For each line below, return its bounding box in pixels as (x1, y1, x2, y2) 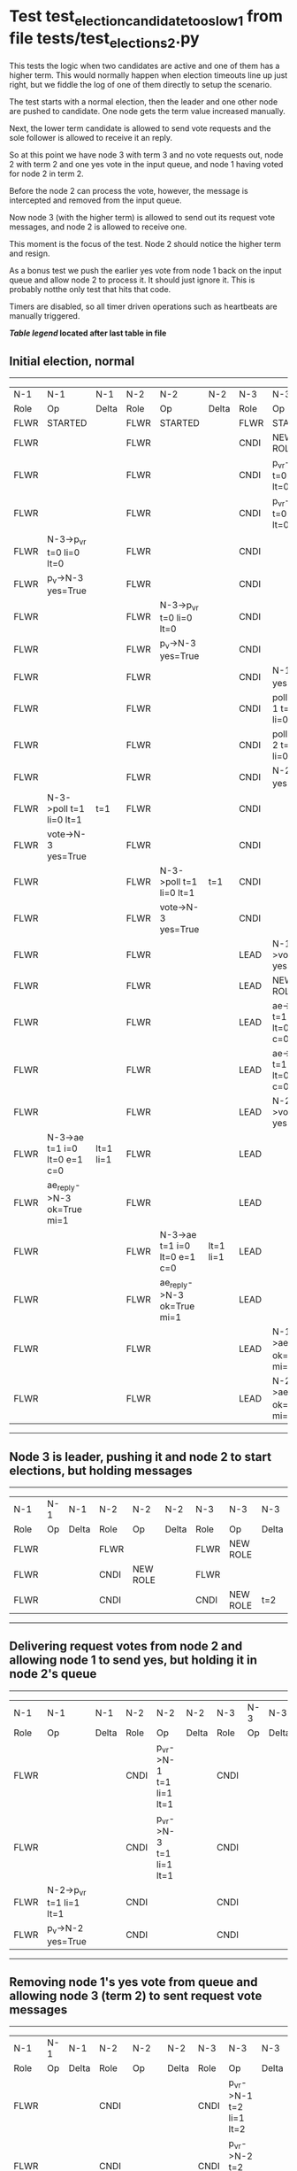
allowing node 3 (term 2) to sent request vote (9, 1988, 263, 2003)
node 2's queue (9, 1666, 97, 1681)
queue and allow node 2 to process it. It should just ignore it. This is (9, 274, 255, 285)
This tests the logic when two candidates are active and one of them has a (9, 60, 280, 72)
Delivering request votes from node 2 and (9, 1639, 243, 1654)
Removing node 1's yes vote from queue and (9, 1974, 258, 1989)
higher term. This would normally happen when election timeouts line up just (9, 70, 288, 81)
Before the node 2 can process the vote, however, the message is (9, 186, 249, 197)
